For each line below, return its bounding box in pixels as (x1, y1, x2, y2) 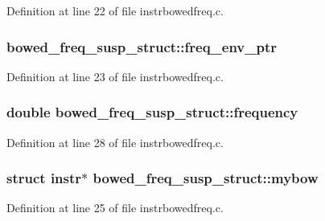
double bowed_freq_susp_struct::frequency (6, 102, 298, 122)
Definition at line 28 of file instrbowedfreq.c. (6, 133, 224, 150)
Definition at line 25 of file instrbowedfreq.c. (6, 199, 224, 216)
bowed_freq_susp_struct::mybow (93, 168, 319, 188)
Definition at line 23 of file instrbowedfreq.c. (6, 68, 224, 84)
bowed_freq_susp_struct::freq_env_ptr (6, 36, 278, 56)
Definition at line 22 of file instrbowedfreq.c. (6, 2, 224, 18)
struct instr (6, 168, 82, 188)
